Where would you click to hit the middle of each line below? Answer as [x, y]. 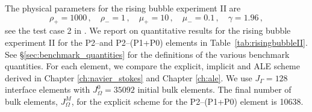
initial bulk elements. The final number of [214, 89]
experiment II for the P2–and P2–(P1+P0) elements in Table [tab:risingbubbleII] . [156, 42]
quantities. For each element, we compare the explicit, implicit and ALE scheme [152, 66]
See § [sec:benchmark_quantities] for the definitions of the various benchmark [147, 54]
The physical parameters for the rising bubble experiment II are [123, 8]
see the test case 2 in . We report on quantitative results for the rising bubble [148, 30]
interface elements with [48, 89]
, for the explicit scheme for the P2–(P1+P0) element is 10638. [187, 101]
